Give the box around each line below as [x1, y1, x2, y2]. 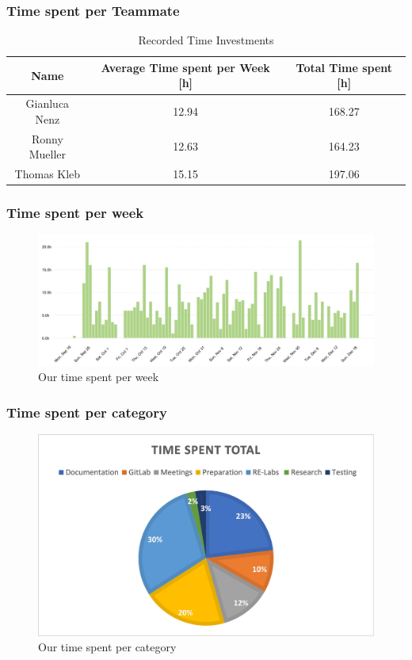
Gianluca [25, 95, 70, 112]
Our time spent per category [38, 639, 177, 655]
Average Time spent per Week [101, 59, 270, 75]
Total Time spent [296, 59, 393, 75]
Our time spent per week [38, 368, 159, 385]
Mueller [29, 146, 67, 162]
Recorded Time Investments [138, 32, 274, 48]
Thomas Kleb [14, 166, 81, 182]
